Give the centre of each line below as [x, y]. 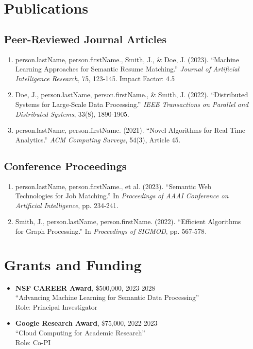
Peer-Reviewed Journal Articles [85, 39]
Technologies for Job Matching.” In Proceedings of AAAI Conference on [122, 196]
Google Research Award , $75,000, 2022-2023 [86, 323]
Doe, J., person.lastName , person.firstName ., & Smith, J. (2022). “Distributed [132, 95]
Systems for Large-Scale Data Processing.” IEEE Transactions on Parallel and [132, 104]
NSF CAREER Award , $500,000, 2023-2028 [85, 288]
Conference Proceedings [65, 166]
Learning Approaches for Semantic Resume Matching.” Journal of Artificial [127, 69]
